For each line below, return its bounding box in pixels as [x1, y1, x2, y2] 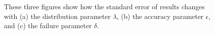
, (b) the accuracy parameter [117, 11, 204, 21]
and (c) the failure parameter [4, 20, 92, 31]
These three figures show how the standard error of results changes [4, 1, 205, 11]
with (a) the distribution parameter [4, 11, 111, 21]
